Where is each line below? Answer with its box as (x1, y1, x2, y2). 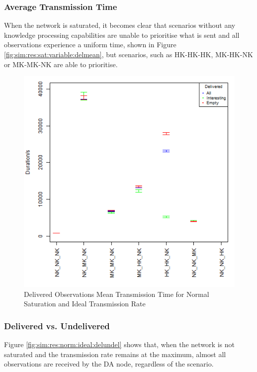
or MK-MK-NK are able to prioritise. (4, 59, 118, 69)
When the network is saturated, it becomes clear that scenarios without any (4, 20, 236, 30)
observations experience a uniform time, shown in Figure (4, 39, 176, 50)
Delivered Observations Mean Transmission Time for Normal (24, 288, 209, 299)
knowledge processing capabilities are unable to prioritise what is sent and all (4, 29, 240, 40)
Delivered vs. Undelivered (4, 319, 110, 332)
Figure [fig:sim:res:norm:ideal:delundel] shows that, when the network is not (4, 339, 235, 350)
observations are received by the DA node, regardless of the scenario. (4, 359, 214, 369)
